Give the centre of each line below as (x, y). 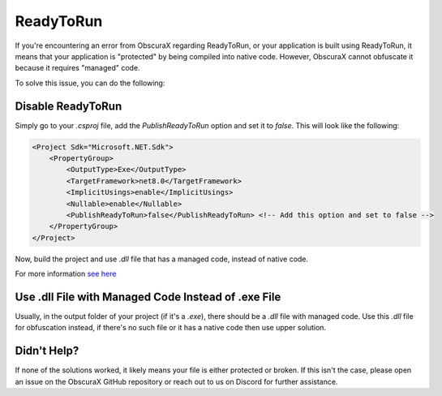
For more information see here (66, 274)
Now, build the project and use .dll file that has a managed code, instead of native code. (161, 259)
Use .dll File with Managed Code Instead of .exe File (148, 297)
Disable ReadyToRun (69, 106)
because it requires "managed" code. (78, 68)
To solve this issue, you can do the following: (90, 83)
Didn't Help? (47, 351)
